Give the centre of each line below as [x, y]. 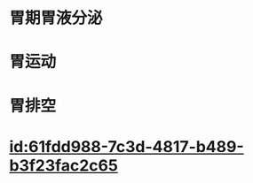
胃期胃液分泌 [56, 18]
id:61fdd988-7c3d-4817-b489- [126, 146]
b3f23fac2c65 [63, 165]
